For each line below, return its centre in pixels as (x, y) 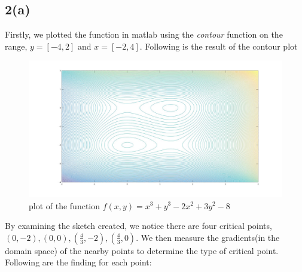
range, (16, 46)
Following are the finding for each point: (78, 262)
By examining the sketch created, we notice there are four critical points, (138, 226)
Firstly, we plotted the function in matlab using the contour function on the (144, 34)
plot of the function (65, 205)
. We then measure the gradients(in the (208, 237)
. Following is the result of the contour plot (219, 46)
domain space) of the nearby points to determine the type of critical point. (142, 250)
